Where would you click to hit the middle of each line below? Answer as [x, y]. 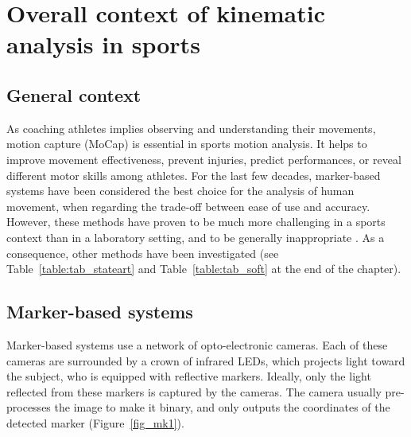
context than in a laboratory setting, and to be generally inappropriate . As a [196, 237]
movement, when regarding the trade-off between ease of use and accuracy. [188, 206]
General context [74, 94]
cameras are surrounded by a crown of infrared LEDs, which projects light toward [206, 360]
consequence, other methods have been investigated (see [143, 253]
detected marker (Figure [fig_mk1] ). [95, 422]
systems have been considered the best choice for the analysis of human [180, 191]
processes [29, 407]
